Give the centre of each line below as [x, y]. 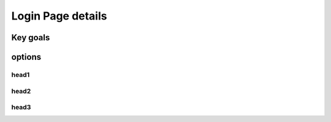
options [26, 57]
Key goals [31, 38]
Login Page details [59, 16]
